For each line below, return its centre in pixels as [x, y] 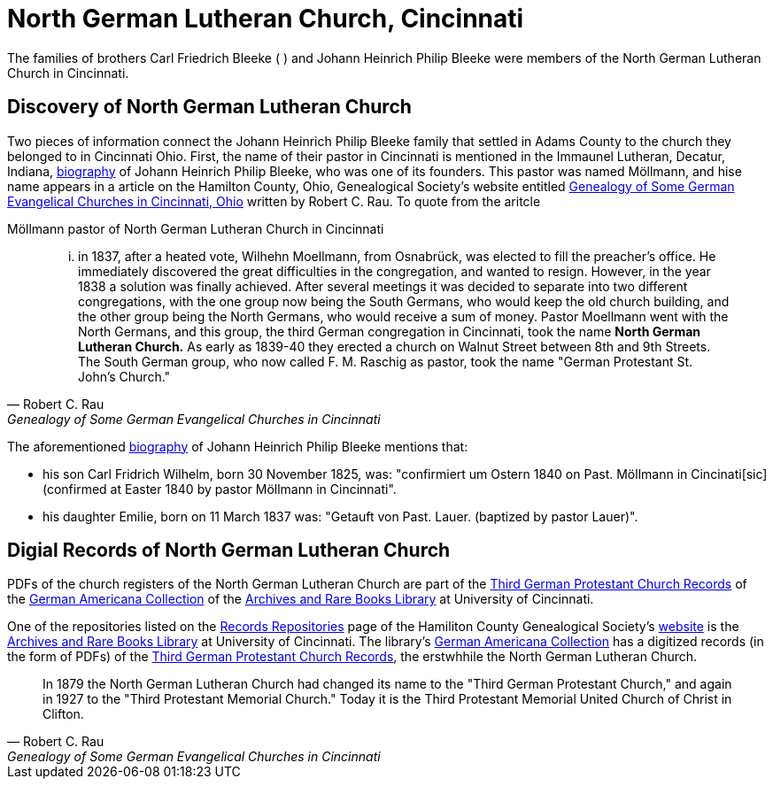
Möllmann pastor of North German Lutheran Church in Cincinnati [196, 228]
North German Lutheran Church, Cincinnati [266, 19]
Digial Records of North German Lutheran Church [229, 551]
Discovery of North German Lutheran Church [209, 107]
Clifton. [63, 714]
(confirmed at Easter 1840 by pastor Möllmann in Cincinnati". [220, 489]
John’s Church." [124, 376]
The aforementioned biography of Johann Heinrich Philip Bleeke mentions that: [238, 446]
